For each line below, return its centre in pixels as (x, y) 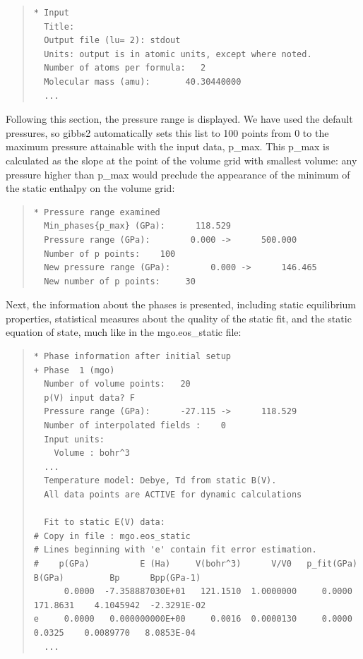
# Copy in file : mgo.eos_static (112, 536)
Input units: (75, 439)
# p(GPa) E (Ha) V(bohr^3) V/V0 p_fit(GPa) (195, 563)
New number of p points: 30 (120, 281)
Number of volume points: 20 (117, 384)
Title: (59, 26)
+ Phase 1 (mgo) (74, 370)
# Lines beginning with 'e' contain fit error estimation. (175, 550)
